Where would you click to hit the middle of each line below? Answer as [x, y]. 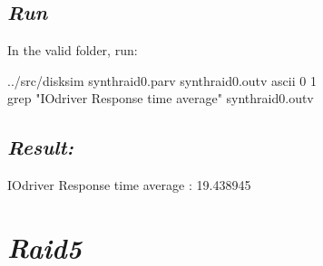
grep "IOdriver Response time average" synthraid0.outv [161, 98]
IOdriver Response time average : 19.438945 [129, 185]
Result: [41, 147]
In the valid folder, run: [73, 50]
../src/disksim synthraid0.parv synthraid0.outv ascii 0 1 [162, 80]
